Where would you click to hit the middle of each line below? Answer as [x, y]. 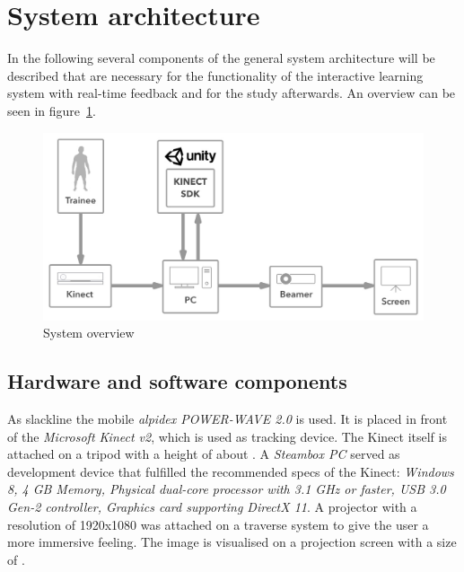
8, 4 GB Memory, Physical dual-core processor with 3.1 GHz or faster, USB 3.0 [227, 489]
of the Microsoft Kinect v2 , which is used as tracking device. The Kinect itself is [227, 436]
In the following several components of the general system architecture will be [221, 58]
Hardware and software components [177, 381]
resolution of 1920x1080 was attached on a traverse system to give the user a [218, 524]
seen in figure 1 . [52, 110]
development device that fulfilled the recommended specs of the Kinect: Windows [231, 471]
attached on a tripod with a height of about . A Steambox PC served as [204, 454]
